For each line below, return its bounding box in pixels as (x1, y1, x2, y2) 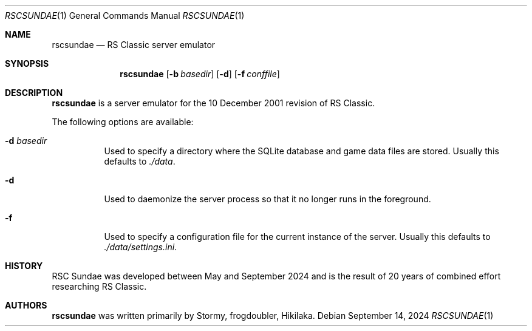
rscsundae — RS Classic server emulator (52, 39, 216, 50)
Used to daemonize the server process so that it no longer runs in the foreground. (104, 194, 431, 204)
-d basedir (5, 135, 47, 146)
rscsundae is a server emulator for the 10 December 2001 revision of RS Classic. (52, 98, 375, 108)
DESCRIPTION (5, 87, 63, 98)
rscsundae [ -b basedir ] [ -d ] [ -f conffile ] (120, 69, 280, 79)
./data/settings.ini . (104, 242, 177, 252)
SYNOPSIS (5, 58, 49, 69)
